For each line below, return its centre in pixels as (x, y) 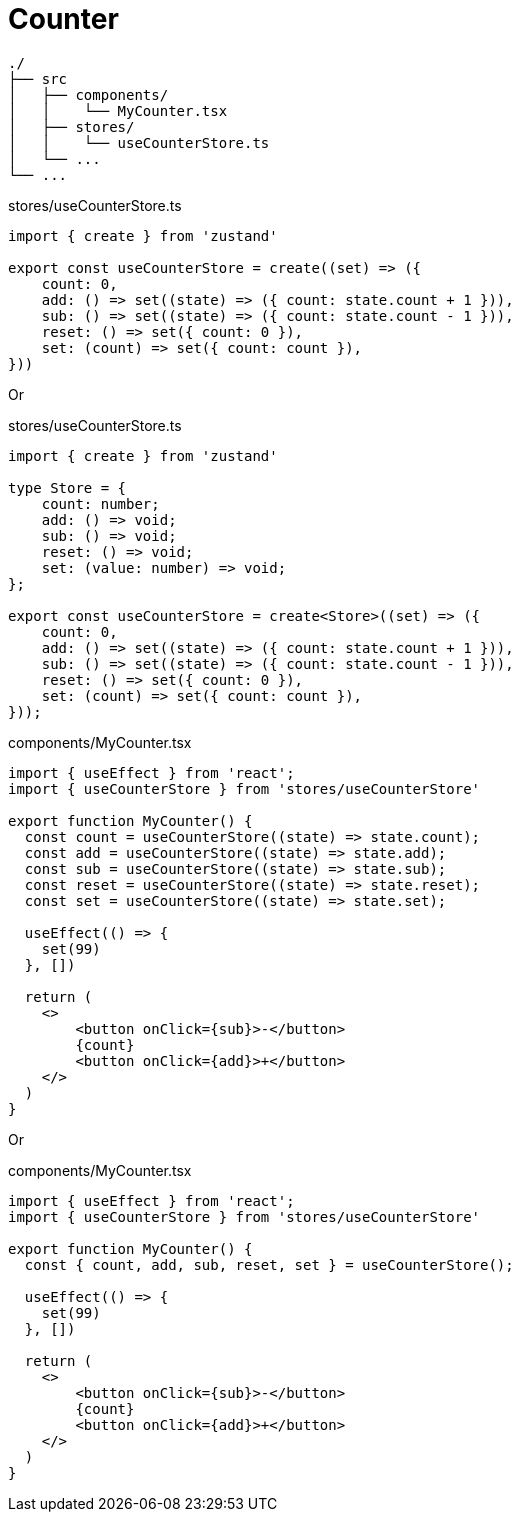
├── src (38, 78)
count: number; (100, 503)
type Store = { (67, 487)
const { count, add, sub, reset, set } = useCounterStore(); (269, 1264)
